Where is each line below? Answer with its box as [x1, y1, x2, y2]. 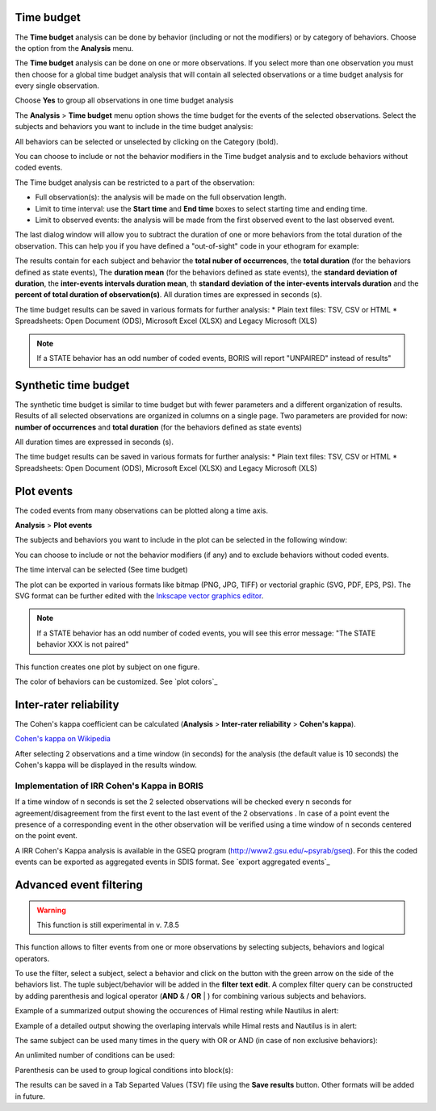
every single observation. [15, 81, 100, 90]
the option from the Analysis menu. [15, 43, 134, 52]
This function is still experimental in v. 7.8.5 [36, 920, 179, 929]
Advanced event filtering [15, 878, 143, 891]
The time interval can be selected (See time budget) [15, 565, 189, 575]
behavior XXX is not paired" [36, 639, 129, 649]
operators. [15, 954, 50, 963]
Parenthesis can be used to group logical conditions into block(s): [15, 1065, 233, 1075]
